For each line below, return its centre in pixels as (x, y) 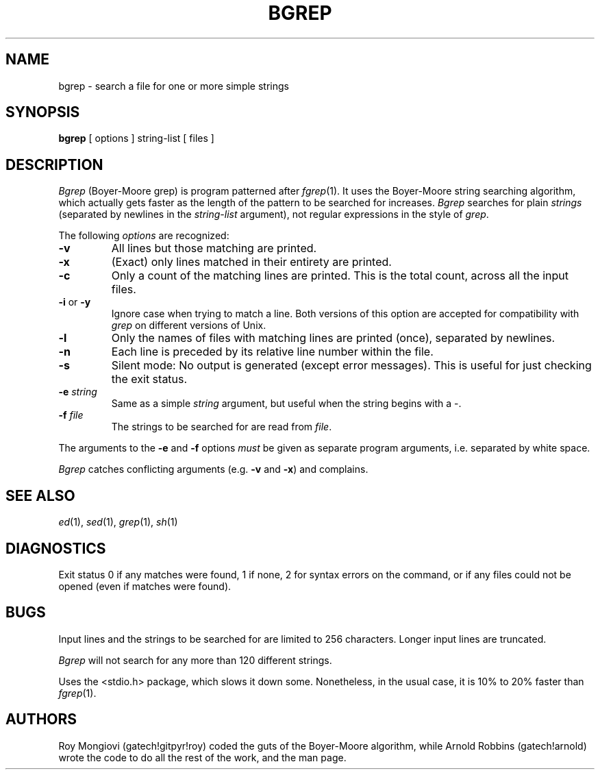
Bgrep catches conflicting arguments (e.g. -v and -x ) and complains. (213, 469)
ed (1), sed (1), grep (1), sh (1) (118, 522)
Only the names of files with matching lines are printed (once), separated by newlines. (333, 338)
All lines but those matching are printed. (214, 248)
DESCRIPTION (54, 164)
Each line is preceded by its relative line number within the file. (272, 352)
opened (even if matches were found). (145, 586)
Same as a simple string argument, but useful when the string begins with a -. (286, 404)
